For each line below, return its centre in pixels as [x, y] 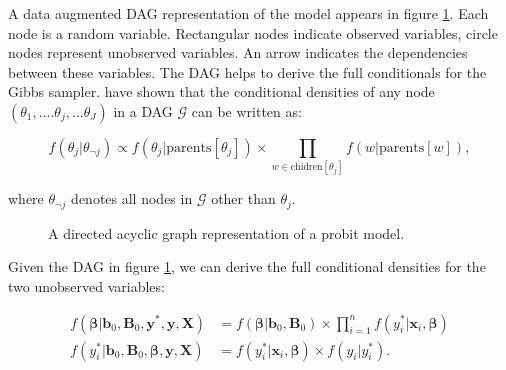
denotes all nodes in [132, 198]
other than [243, 198]
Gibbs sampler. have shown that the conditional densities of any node [221, 91]
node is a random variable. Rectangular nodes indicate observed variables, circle [253, 32]
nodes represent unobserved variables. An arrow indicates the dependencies [238, 52]
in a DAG [143, 110]
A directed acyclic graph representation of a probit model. [226, 232]
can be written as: [246, 110]
